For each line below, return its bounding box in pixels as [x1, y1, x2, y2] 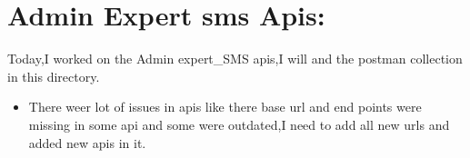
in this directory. [7, 66, 100, 85]
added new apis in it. [28, 133, 146, 152]
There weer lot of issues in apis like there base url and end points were [28, 97, 422, 116]
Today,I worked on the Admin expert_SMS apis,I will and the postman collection [7, 49, 463, 68]
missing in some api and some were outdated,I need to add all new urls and [28, 114, 450, 133]
